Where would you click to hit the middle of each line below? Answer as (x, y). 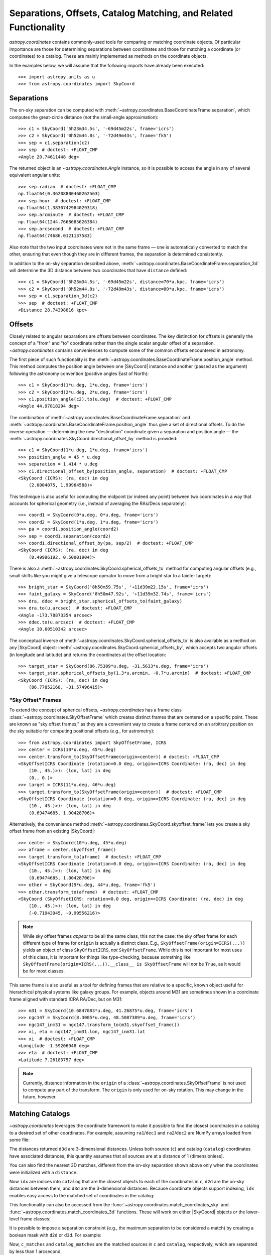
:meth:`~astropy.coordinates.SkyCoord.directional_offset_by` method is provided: (93, 438)
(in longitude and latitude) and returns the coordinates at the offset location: (88, 655)
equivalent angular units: (35, 175)
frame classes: (35, 1219)
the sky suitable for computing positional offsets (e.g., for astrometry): (82, 731)
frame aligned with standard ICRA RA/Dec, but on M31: (66, 999)
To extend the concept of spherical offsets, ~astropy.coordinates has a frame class (95, 710)
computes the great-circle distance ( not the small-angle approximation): (84, 117)
